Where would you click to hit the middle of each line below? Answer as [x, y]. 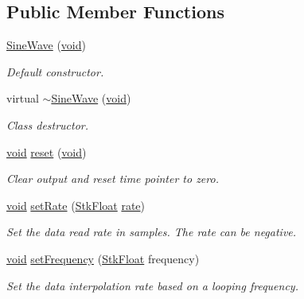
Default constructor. [55, 71]
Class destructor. [48, 124]
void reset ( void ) [47, 151]
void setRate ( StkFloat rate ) [76, 205]
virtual [23, 98]
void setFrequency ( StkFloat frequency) [103, 258]
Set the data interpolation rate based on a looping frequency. [152, 285]
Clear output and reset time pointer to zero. [113, 179]
